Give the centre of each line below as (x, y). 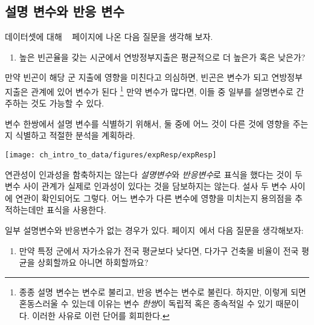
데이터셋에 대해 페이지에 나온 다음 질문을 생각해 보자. (109, 37)
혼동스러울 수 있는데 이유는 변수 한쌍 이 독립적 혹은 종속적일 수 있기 (146, 304)
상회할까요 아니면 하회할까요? (93, 262)
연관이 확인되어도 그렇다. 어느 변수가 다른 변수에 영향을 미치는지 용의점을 (154, 198)
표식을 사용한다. (76, 210)
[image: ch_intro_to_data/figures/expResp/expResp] (111, 155)
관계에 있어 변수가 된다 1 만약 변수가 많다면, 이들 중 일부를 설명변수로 (162, 90)
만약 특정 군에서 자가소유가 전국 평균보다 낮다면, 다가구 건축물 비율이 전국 (159, 250)
